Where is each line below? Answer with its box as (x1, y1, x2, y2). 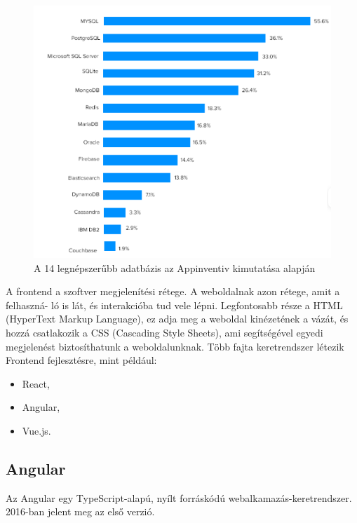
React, (22, 376, 50, 390)
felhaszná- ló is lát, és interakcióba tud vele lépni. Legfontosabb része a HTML (6, 297, 343, 312)
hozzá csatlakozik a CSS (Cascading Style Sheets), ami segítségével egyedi (6, 325, 323, 339)
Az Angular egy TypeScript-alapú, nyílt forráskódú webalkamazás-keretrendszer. (6, 490, 352, 505)
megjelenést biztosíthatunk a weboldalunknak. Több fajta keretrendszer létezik (6, 339, 344, 353)
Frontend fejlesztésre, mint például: (6, 353, 157, 367)
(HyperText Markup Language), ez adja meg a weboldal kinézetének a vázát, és (6, 311, 349, 326)
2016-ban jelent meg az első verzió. (6, 504, 155, 519)
